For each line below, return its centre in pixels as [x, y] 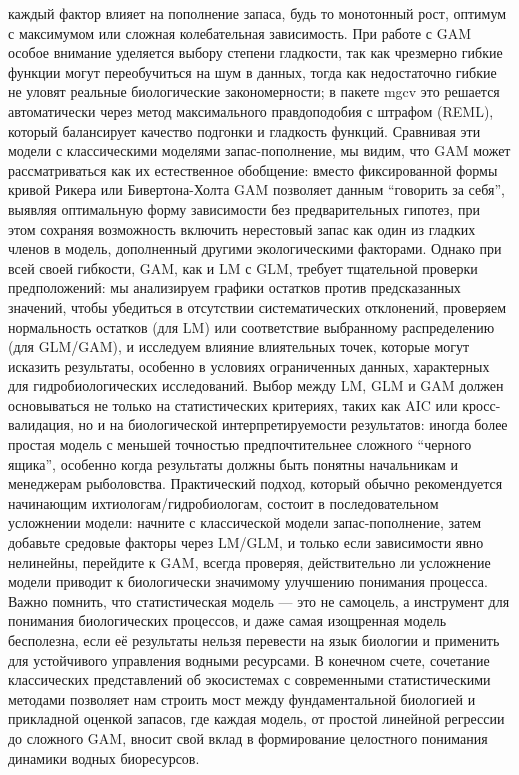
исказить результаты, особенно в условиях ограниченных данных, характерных [249, 365]
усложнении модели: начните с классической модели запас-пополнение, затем [245, 522]
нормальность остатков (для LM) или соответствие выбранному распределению [251, 326]
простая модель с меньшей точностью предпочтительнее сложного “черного [240, 444]
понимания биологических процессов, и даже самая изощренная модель [227, 620]
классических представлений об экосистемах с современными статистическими [249, 679]
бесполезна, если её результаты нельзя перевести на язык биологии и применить [254, 640]
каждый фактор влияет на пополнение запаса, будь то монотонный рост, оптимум [257, 13]
